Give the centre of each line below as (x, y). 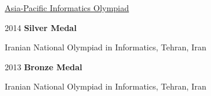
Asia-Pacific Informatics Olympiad (67, 8)
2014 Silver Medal (41, 27)
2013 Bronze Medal (44, 66)
